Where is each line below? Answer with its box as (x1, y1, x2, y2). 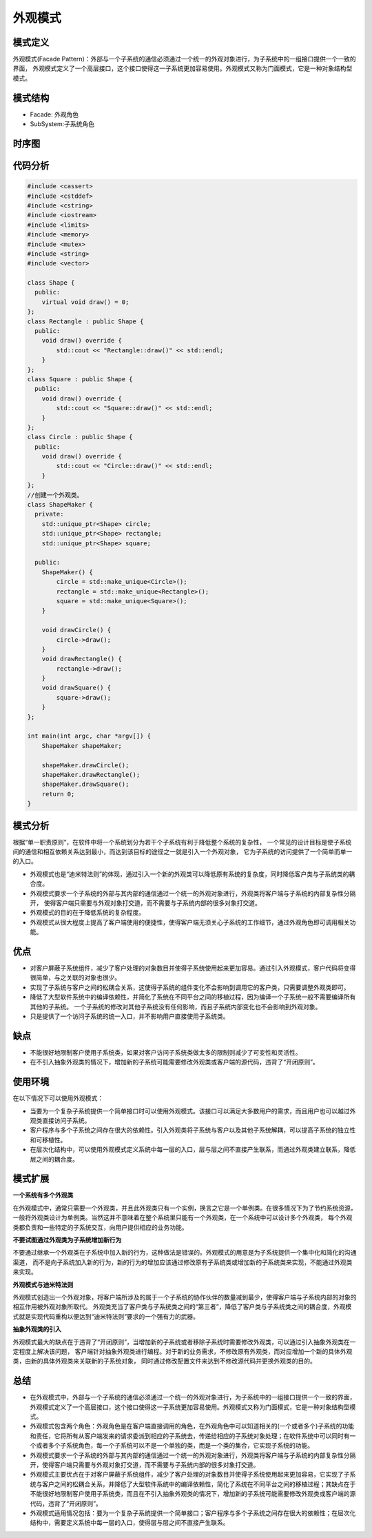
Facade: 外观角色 (30, 110, 79, 119)
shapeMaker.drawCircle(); (41, 761, 130, 769)
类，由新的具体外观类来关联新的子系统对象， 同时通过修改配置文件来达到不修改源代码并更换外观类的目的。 (12, 1357, 316, 1365)
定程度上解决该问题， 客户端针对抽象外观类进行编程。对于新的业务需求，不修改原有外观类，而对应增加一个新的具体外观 (12, 1347, 353, 1355)
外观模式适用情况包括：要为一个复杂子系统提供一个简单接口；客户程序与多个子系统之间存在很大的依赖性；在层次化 (30, 1508, 356, 1517)
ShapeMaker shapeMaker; (41, 742, 122, 749)
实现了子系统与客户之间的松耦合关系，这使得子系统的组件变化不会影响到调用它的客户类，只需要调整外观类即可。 (30, 983, 350, 991)
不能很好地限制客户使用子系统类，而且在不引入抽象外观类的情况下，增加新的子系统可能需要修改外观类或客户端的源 (30, 1490, 356, 1498)
